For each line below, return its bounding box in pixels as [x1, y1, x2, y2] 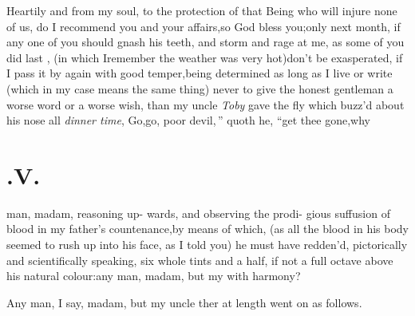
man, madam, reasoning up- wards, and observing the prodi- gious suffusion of [6, 204, 390, 221]
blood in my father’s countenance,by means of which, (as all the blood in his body [6, 220, 409, 237]
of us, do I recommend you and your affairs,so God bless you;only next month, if [6, 18, 401, 34]
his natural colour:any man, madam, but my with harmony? [6, 267, 301, 284]
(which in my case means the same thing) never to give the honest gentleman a [6, 80, 393, 97]
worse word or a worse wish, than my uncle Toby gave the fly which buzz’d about [6, 96, 405, 113]
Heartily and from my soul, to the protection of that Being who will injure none [6, 2, 397, 18]
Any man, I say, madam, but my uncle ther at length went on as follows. [6, 294, 362, 310]
